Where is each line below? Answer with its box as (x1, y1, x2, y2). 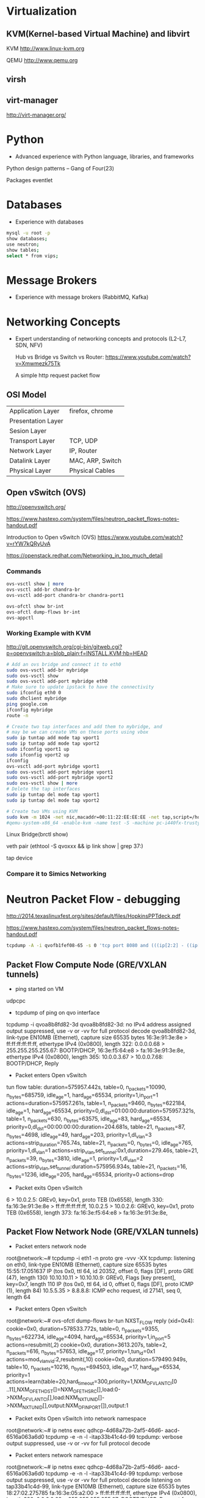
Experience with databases (15, 218, 84, 225)
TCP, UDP (69, 437, 98, 445)
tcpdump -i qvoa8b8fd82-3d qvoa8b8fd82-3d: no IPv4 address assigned (6, 1020, 192, 1028)
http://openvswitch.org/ (6, 503, 66, 511)
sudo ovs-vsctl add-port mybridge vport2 (6, 775, 113, 781)
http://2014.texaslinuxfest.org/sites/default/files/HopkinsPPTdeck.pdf (6, 912, 181, 920)
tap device (6, 854, 33, 862)
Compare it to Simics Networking (6, 869, 107, 878)
